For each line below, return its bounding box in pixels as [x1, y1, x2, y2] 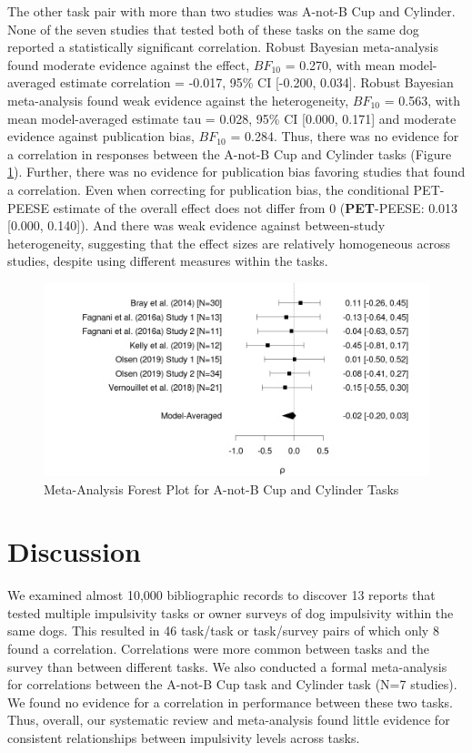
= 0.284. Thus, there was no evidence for [230, 127, 459, 146]
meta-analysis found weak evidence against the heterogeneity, [7, 90, 349, 109]
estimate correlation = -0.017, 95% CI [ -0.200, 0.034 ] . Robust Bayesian [59, 73, 454, 92]
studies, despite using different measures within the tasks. [7, 251, 328, 270]
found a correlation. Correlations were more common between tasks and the [7, 639, 429, 657]
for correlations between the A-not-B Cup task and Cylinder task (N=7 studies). [7, 675, 457, 694]
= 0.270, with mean [285, 55, 396, 74]
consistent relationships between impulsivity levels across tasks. [7, 728, 360, 747]
